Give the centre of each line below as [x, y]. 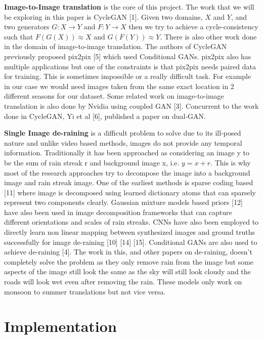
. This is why [231, 162]
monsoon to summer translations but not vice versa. [85, 291]
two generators [27, 27]
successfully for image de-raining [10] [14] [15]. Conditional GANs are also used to [131, 242]
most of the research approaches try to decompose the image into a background [127, 172]
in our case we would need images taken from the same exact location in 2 [119, 86]
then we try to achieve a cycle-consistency [193, 27]
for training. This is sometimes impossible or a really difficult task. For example [128, 76]
